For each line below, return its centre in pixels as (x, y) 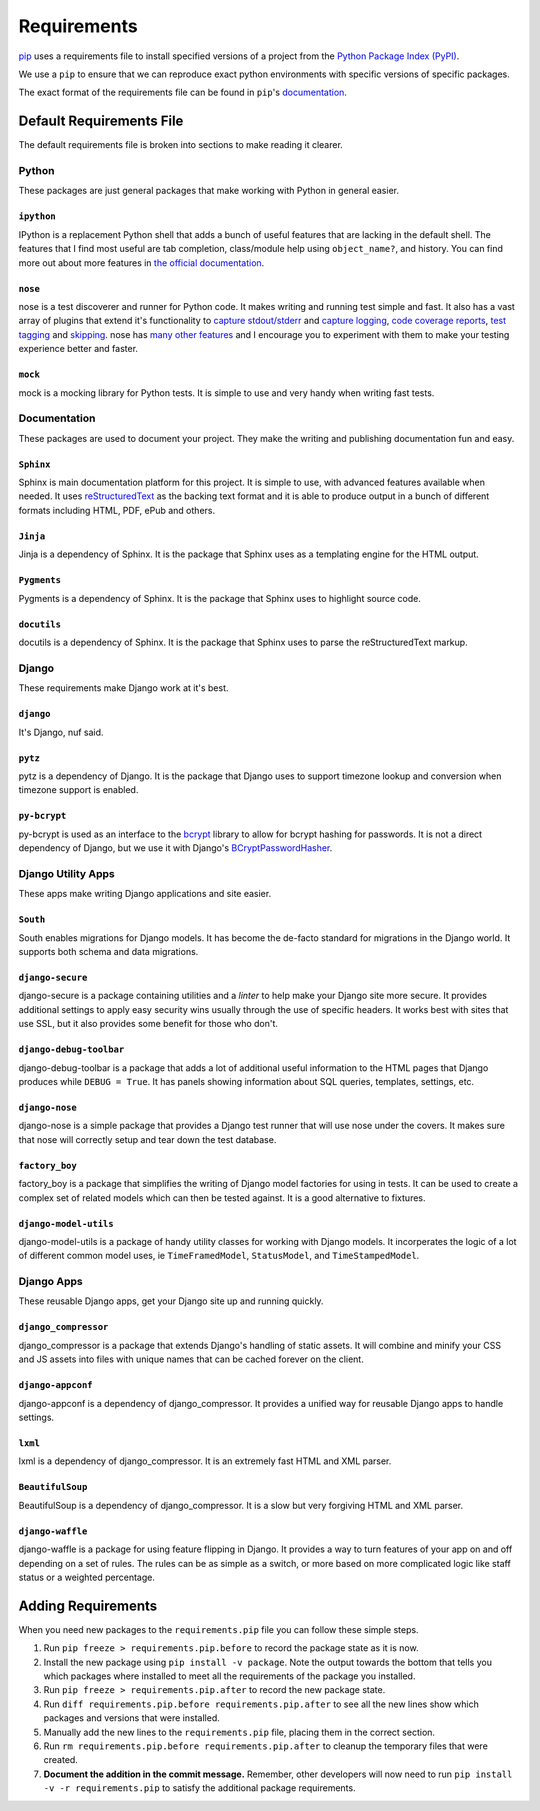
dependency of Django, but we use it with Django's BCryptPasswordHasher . (175, 848)
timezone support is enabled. (78, 790)
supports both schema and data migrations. (108, 951)
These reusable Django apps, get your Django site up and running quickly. (171, 1301)
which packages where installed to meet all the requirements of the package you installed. (229, 1676)
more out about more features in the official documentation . (141, 262)
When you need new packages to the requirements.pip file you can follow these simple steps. (218, 1629)
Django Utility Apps (66, 873)
